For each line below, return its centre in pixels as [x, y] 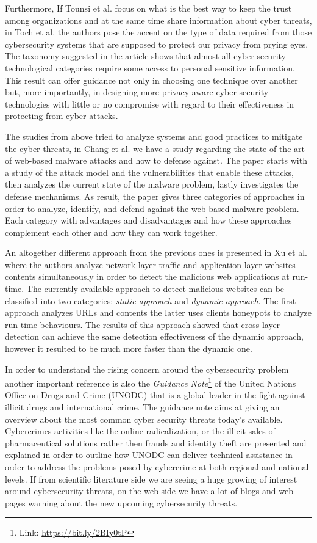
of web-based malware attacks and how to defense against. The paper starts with [156, 160]
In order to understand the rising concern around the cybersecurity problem [147, 369]
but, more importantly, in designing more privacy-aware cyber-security [137, 92]
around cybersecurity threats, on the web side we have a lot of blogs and [141, 491]
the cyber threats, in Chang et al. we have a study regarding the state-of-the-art [155, 148]
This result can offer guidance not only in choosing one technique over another [151, 80]
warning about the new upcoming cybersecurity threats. [133, 502]
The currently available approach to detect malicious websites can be [155, 289]
